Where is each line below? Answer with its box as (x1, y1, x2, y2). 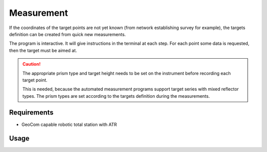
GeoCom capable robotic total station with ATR (21, 121, 117, 127)
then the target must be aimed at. (9, 47, 77, 53)
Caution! (22, 61, 41, 67)
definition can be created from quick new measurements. (9, 31, 126, 37)
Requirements (9, 109, 54, 117)
